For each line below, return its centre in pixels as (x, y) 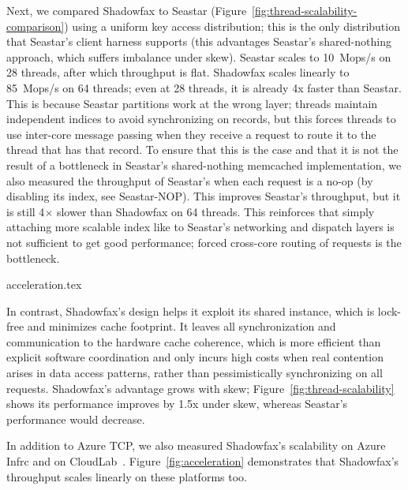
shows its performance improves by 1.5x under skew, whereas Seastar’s (177, 404)
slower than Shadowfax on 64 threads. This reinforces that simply (215, 211)
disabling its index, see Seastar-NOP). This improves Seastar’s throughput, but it (204, 196)
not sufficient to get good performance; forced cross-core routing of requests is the (204, 242)
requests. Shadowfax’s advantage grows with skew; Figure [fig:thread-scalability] (200, 388)
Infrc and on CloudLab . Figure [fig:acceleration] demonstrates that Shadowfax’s (203, 461)
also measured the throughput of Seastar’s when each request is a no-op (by (190, 180)
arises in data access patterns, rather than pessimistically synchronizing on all (195, 373)
